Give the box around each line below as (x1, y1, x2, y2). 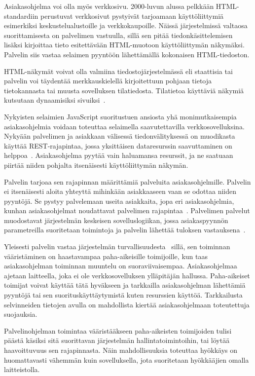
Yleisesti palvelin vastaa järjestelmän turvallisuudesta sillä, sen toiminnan (4, 241, 230, 252)
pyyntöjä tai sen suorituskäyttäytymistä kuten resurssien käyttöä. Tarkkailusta (4, 290, 243, 300)
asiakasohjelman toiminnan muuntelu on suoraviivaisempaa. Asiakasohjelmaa (4, 261, 237, 271)
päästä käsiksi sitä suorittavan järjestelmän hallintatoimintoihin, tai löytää (4, 335, 230, 345)
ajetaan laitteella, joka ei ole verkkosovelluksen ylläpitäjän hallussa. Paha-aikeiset (4, 270, 250, 280)
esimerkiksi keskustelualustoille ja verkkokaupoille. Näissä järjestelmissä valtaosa (4, 20, 248, 31)
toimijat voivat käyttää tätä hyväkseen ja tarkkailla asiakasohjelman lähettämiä (4, 280, 246, 290)
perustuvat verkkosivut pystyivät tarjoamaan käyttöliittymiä (40, 10, 224, 21)
